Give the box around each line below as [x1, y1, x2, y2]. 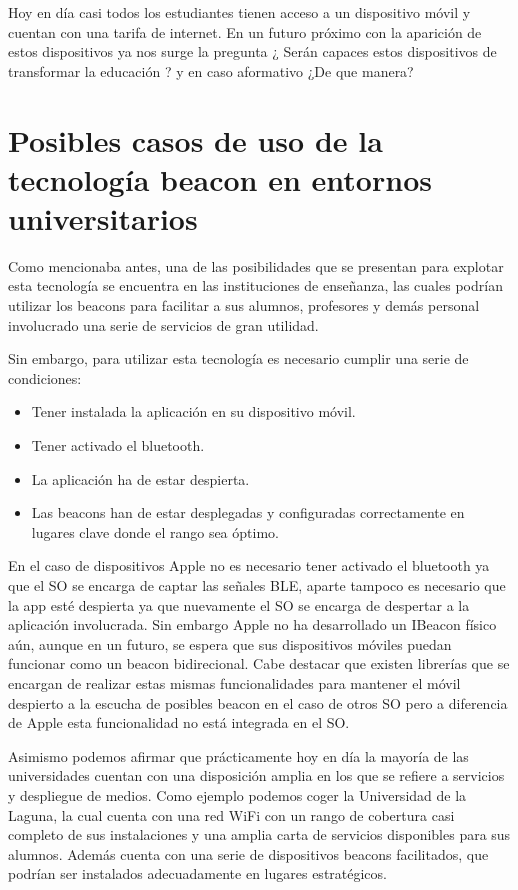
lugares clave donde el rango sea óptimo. [31, 521, 279, 542]
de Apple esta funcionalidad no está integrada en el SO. [8, 712, 350, 733]
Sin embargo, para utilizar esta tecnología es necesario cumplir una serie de [8, 348, 469, 369]
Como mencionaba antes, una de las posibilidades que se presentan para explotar [8, 255, 504, 276]
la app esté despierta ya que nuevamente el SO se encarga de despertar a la [8, 594, 470, 615]
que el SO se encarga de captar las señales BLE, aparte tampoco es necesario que [8, 575, 506, 595]
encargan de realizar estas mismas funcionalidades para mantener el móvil [8, 672, 461, 693]
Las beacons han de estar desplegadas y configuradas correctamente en [31, 502, 465, 523]
